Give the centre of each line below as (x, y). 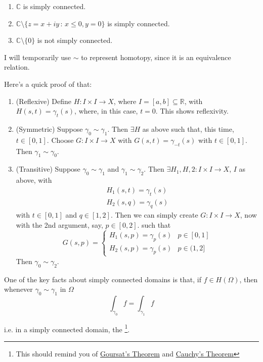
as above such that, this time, (188, 128)
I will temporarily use (37, 57)
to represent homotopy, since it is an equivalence (156, 57)
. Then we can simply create (154, 215)
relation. (17, 67)
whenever (18, 289)
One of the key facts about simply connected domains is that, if (103, 279)
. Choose (60, 140)
